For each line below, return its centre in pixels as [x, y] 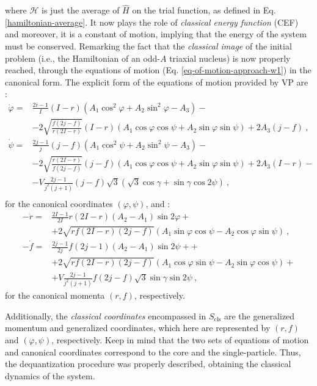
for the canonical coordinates [59, 204]
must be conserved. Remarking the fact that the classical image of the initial [148, 46]
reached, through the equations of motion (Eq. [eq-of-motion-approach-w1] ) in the [158, 70]
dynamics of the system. [50, 375]
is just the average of [81, 10]
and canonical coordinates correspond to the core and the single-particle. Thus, [153, 351]
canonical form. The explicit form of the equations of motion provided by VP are [157, 82]
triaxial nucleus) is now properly [230, 58]
